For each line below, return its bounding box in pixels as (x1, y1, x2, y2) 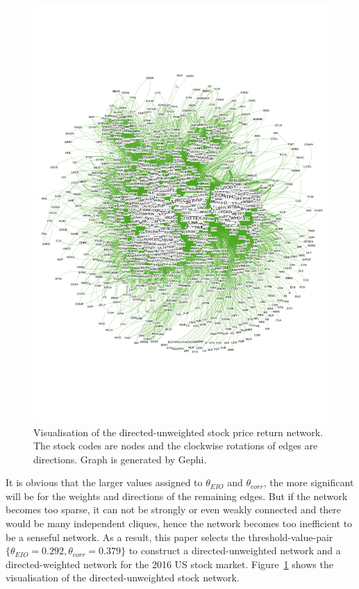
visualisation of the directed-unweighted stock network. (6, 570, 240, 585)
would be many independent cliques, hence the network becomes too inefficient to (6, 516, 353, 531)
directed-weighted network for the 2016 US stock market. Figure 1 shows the (6, 556, 333, 571)
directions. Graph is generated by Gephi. (33, 451, 207, 466)
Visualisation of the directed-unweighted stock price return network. (33, 424, 323, 439)
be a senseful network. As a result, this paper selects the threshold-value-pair (6, 529, 333, 544)
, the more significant (263, 475, 354, 490)
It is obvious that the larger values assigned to (6, 475, 203, 490)
